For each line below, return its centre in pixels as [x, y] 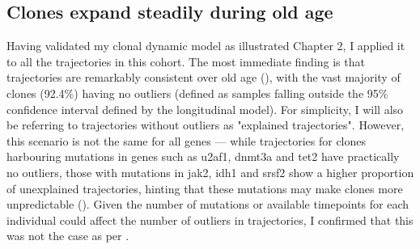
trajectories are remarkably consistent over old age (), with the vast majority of [204, 77]
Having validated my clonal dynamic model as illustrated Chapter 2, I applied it [206, 46]
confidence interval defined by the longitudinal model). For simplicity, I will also [205, 109]
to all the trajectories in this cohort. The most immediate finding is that [186, 61]
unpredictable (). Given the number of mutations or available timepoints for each [208, 204]
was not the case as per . [68, 236]
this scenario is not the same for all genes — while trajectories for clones [187, 140]
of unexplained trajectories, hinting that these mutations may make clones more [205, 188]
